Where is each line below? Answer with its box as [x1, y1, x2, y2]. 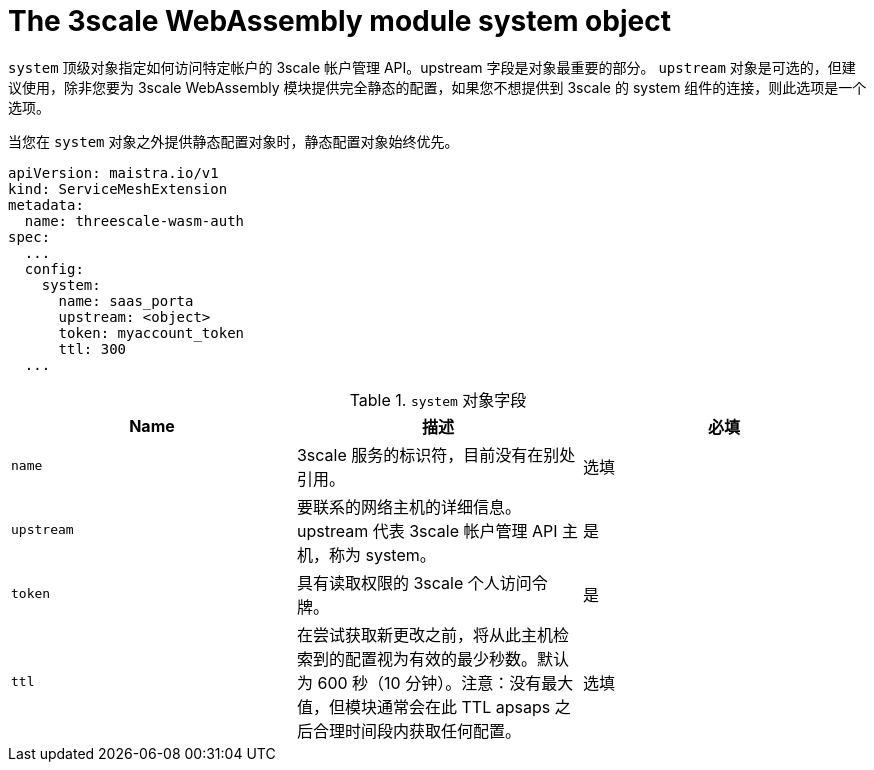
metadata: [8, 196, 84, 213]
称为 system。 [328, 544, 436, 565]
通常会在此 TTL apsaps [376, 696, 551, 717]
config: [24, 260, 84, 277]
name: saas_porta [58, 292, 194, 309]
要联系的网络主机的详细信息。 [296, 496, 521, 517]
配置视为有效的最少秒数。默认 [344, 648, 569, 669]
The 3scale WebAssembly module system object [8, 4, 671, 38]
